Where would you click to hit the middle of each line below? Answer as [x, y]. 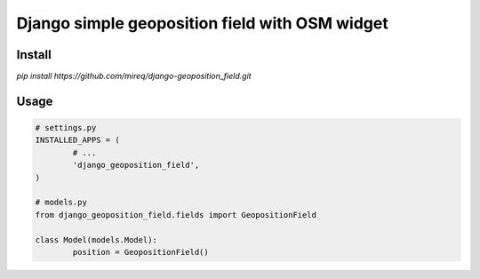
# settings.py [66, 128]
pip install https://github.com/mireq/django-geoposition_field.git [134, 76]
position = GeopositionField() [140, 252]
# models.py [61, 203]
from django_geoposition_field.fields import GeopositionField [176, 215]
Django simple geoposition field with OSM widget [202, 23]
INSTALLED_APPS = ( [77, 140]
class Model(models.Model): [96, 239]
